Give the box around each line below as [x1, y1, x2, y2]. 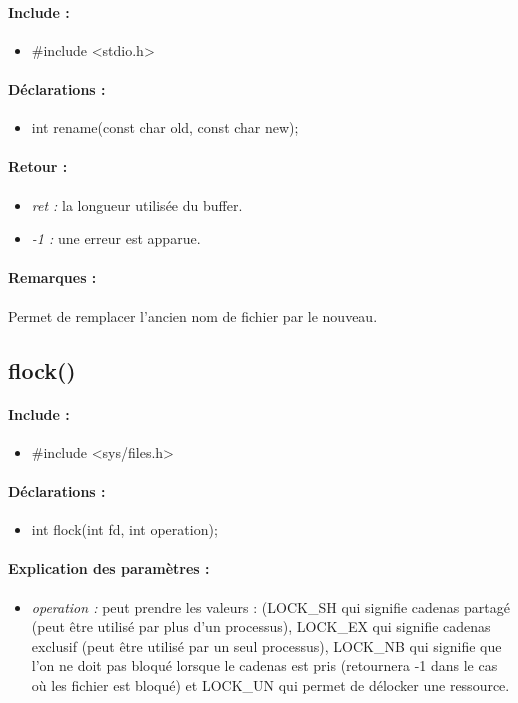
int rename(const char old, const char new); [31, 117, 299, 138]
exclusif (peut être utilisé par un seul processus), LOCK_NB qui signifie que [31, 635, 502, 656]
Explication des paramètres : [8, 558, 210, 579]
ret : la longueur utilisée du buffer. [31, 194, 243, 215]
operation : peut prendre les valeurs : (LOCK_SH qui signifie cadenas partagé [31, 596, 510, 617]
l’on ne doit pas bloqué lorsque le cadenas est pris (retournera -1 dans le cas [31, 655, 498, 676]
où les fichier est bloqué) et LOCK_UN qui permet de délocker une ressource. [31, 674, 510, 695]
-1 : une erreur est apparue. [31, 228, 201, 249]
